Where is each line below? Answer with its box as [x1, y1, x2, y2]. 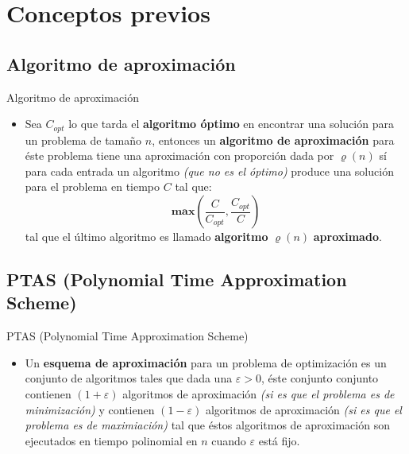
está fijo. [258, 432, 300, 448]
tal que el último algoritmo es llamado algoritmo [25, 228, 268, 244]
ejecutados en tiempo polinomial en [25, 432, 198, 448]
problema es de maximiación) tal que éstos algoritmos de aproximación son [25, 417, 390, 433]
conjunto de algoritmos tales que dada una [25, 370, 233, 386]
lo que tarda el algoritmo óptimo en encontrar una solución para [68, 115, 394, 132]
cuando [211, 432, 246, 448]
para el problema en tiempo [25, 178, 160, 195]
